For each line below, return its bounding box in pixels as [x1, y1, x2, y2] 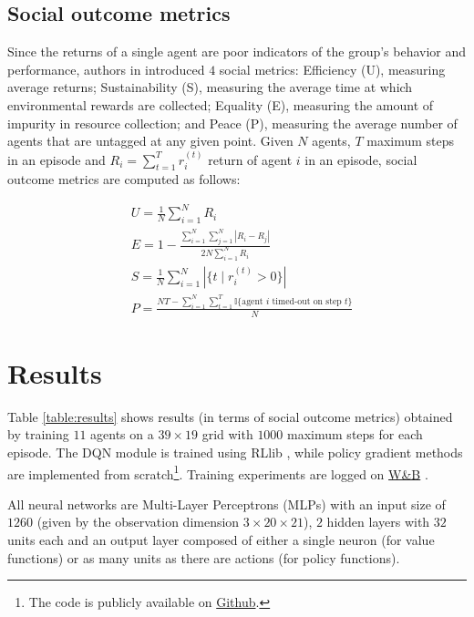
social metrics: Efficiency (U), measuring [219, 59, 446, 78]
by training [7, 425, 69, 444]
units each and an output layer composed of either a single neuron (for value [7, 530, 435, 550]
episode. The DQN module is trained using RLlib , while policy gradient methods [7, 443, 463, 462]
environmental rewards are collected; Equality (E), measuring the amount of [7, 95, 434, 114]
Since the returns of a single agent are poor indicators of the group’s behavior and [7, 42, 467, 61]
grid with [201, 425, 253, 444]
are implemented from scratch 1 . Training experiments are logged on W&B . [7, 461, 428, 483]
